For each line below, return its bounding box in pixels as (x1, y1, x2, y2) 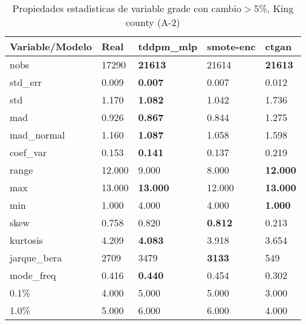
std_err (10, 75, 42, 89)
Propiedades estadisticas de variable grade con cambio (12, 1, 241, 15)
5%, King (254, 1, 294, 15)
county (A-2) (125, 15, 180, 29)
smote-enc (207, 39, 256, 53)
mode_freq (10, 268, 56, 282)
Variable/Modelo (10, 39, 93, 53)
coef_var (10, 145, 47, 159)
